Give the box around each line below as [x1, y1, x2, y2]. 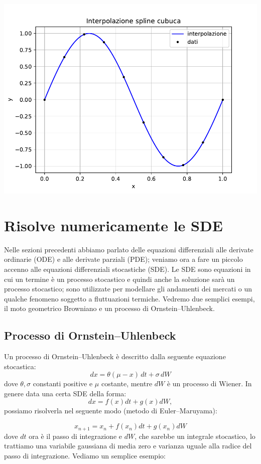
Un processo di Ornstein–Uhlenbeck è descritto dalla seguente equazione [4, 351, 226, 362]
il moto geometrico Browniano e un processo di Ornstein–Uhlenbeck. [4, 303, 215, 314]
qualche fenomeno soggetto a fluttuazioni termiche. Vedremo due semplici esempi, [4, 293, 255, 303]
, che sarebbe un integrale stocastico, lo [135, 430, 255, 441]
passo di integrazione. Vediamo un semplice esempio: [4, 450, 166, 460]
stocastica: [4, 361, 36, 371]
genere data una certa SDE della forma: [4, 388, 126, 398]
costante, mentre [101, 378, 153, 389]
